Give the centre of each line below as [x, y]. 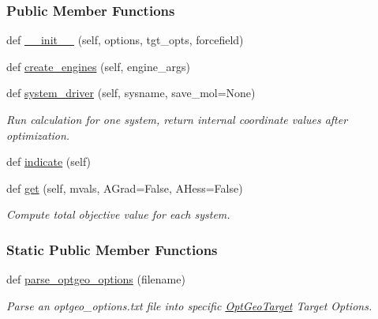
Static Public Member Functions [112, 249]
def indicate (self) [49, 161]
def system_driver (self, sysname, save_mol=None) [131, 93]
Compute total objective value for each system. [118, 214]
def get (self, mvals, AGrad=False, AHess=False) [125, 188]
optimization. [38, 135]
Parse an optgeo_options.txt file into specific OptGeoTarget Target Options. [189, 305]
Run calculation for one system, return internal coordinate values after [177, 119]
